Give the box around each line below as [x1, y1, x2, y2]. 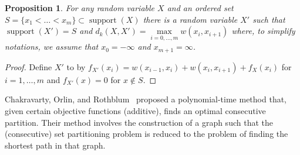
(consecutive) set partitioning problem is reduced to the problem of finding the [5, 128, 288, 140]
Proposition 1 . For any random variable [5, 2, 155, 13]
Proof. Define [5, 60, 52, 73]
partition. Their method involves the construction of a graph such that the [5, 116, 273, 128]
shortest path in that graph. [5, 139, 106, 151]
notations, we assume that [5, 40, 99, 53]
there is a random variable [143, 13, 238, 25]
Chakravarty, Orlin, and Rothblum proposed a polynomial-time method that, [5, 93, 287, 105]
